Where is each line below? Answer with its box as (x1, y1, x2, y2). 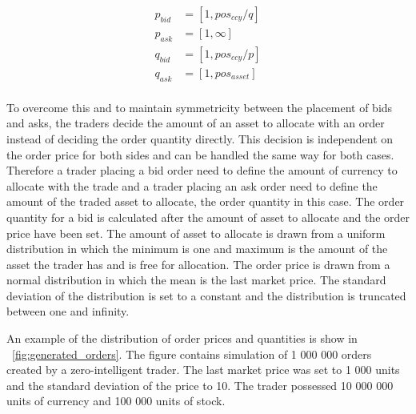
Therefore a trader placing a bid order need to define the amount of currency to (6, 162, 398, 179)
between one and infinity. (6, 303, 130, 320)
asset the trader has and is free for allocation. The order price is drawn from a (6, 255, 390, 272)
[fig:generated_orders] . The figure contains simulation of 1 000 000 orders (12, 345, 372, 362)
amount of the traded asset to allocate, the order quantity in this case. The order (6, 193, 405, 210)
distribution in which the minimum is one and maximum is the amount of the (6, 240, 388, 257)
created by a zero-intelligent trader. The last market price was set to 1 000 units (6, 361, 400, 378)
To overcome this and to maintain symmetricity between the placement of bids (6, 98, 393, 115)
